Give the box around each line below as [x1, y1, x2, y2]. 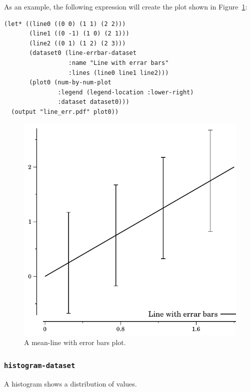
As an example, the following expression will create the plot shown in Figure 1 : [4, 1, 247, 11]
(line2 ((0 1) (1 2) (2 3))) [29, 39, 126, 47]
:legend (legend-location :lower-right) [57, 88, 194, 96]
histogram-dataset [4, 361, 75, 370]
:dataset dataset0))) [57, 98, 129, 106]
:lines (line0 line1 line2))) [68, 69, 169, 76]
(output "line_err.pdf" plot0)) [11, 108, 119, 115]
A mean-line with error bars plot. [24, 337, 126, 348]
